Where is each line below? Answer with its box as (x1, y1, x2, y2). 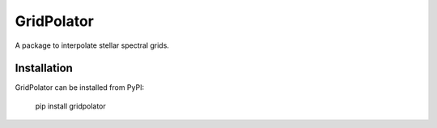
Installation (15, 62, 73, 75)
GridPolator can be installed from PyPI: (15, 83, 145, 92)
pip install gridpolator (35, 101, 107, 111)
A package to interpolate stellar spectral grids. (15, 41, 170, 50)
